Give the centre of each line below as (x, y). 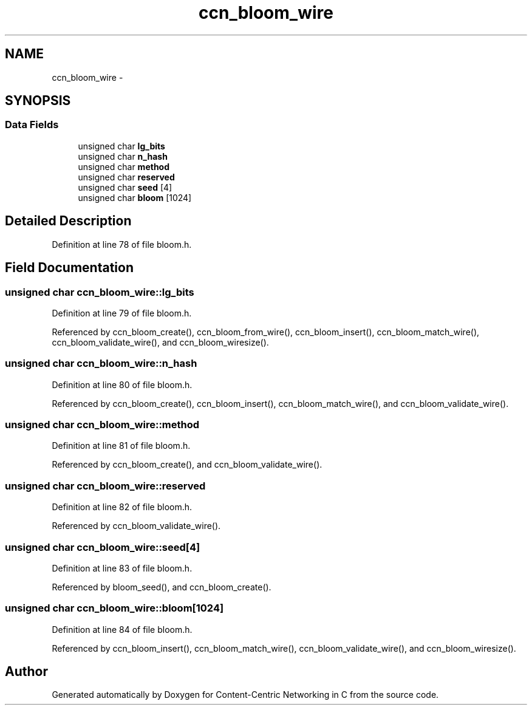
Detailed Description (68, 221)
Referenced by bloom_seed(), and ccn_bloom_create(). (162, 587)
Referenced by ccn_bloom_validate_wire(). (136, 526)
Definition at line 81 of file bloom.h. (121, 446)
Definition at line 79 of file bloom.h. (122, 313)
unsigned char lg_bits (121, 146)
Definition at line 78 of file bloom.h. (122, 244)
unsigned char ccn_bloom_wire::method (102, 425)
